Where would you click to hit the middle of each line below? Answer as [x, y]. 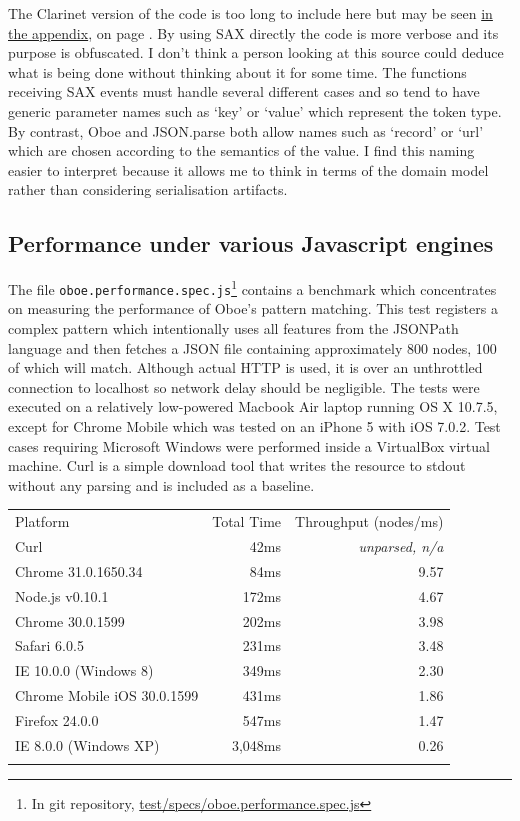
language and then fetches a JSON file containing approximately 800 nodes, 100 [252, 347]
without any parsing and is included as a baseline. [161, 484]
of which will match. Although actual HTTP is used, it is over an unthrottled [245, 367]
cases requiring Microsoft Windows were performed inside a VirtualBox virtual [249, 445]
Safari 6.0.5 [49, 645]
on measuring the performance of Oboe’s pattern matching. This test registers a [253, 308]
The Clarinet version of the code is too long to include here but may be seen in [250, 13]
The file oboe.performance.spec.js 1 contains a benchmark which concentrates [252, 287]
